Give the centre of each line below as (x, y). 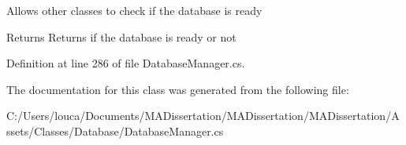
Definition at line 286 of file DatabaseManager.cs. (126, 63)
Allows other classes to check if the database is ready (134, 10)
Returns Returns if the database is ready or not (121, 36)
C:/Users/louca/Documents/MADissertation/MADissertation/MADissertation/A (203, 116)
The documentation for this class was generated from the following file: (178, 89)
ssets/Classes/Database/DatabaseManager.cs (115, 130)
